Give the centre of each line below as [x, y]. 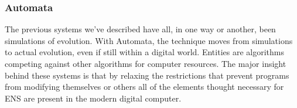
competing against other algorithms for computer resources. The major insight [146, 63]
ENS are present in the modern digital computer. [93, 98]
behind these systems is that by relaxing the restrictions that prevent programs [147, 75]
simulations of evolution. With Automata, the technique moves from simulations [149, 40]
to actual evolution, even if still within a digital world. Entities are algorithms [144, 52]
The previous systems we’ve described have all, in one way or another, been [140, 29]
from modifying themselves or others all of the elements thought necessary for [144, 87]
